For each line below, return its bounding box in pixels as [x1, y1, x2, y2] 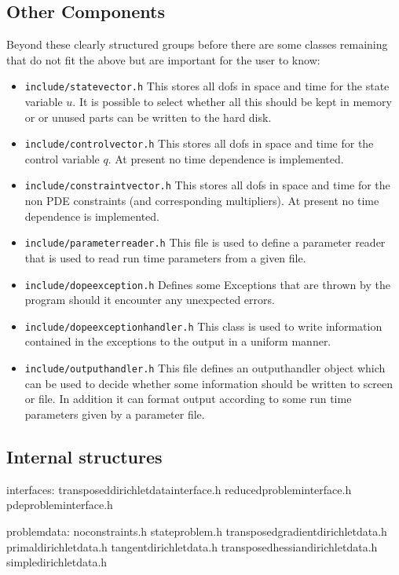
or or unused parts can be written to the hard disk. [24, 108, 272, 125]
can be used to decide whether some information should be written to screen [24, 375, 394, 391]
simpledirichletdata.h [6, 554, 108, 570]
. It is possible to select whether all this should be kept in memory [72, 93, 392, 110]
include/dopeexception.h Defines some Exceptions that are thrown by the [24, 276, 390, 292]
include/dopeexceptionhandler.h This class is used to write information [24, 317, 383, 334]
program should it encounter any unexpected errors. [24, 291, 275, 308]
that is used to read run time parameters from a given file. [24, 249, 306, 266]
